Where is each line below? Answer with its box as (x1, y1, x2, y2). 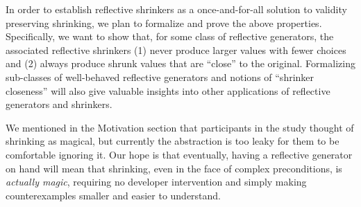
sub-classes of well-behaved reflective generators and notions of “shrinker (6, 69, 314, 84)
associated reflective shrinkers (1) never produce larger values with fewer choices (6, 42, 346, 57)
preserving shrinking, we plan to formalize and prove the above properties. (6, 15, 322, 30)
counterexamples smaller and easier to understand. (6, 188, 221, 202)
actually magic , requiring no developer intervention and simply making (6, 174, 307, 189)
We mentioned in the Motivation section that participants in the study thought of (6, 120, 354, 134)
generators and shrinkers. (6, 97, 112, 111)
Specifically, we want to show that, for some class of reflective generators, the (6, 29, 334, 44)
